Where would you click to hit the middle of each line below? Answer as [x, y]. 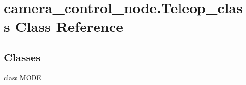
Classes [22, 57]
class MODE [23, 77]
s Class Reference [64, 26]
